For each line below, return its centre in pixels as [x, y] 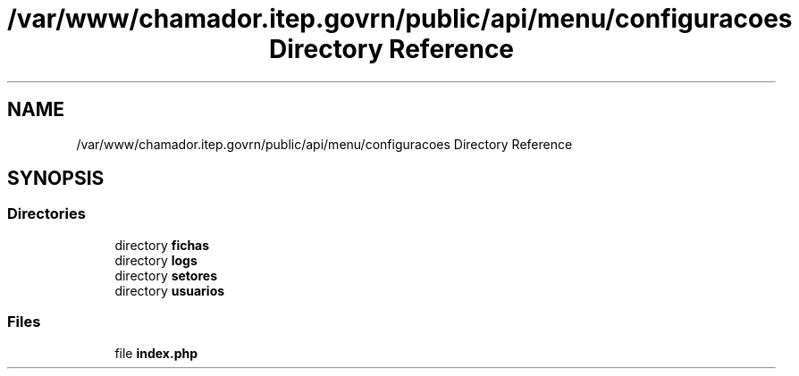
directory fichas [162, 245]
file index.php [156, 353]
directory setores [166, 275]
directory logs [156, 260]
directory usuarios [170, 290]
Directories [46, 214]
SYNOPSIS [56, 179]
